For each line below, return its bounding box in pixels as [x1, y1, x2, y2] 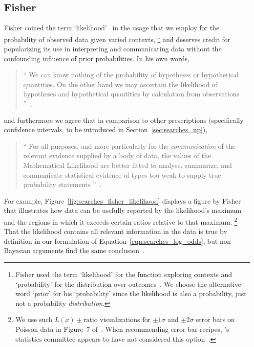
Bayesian [4, 245, 30, 255]
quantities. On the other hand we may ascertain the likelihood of [23, 79, 217, 89]
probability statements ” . [23, 179, 102, 189]
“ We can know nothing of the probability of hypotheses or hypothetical [23, 69, 239, 80]
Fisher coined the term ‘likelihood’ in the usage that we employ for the [4, 23, 220, 33]
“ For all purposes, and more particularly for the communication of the [23, 140, 235, 151]
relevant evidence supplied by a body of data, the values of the [23, 150, 211, 161]
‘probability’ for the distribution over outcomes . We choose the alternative [15, 278, 241, 289]
